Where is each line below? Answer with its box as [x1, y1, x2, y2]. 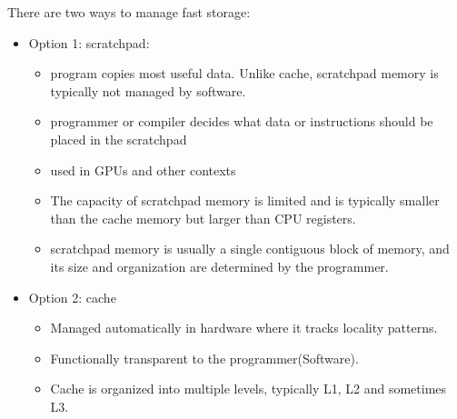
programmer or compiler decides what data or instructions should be [50, 112, 433, 131]
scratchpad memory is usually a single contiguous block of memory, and [50, 239, 450, 258]
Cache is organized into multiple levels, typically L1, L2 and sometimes [50, 379, 447, 398]
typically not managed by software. [50, 81, 246, 100]
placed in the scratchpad [50, 129, 187, 148]
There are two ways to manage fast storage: [7, 3, 251, 21]
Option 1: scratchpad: [28, 33, 150, 52]
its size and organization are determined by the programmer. [50, 256, 389, 275]
